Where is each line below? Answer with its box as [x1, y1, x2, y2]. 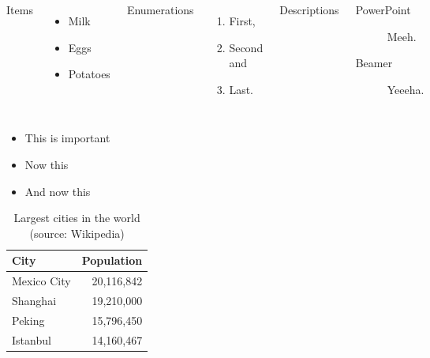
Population [81, 252, 143, 269]
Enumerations [126, 2, 194, 17]
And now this [24, 183, 91, 199]
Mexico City [12, 273, 71, 289]
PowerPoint [355, 2, 411, 17]
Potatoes [68, 66, 110, 82]
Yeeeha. [387, 81, 424, 97]
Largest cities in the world [13, 209, 140, 226]
